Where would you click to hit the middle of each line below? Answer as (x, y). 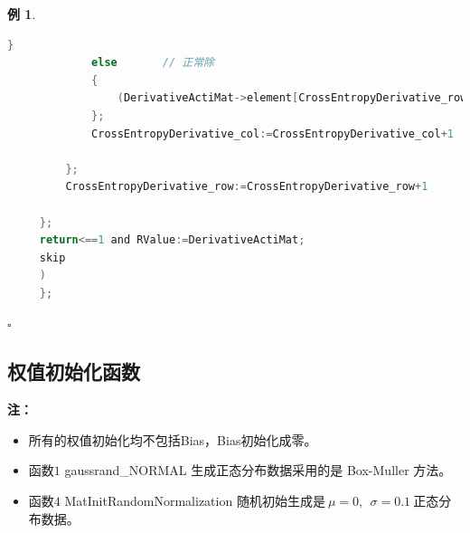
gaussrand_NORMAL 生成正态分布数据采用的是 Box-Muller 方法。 (258, 470)
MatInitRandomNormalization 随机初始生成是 (195, 501)
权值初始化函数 (74, 371)
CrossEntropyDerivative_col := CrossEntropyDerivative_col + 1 (273, 133)
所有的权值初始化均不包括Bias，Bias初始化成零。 (173, 439)
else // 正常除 (153, 63)
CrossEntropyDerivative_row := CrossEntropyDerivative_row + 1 (247, 187)
